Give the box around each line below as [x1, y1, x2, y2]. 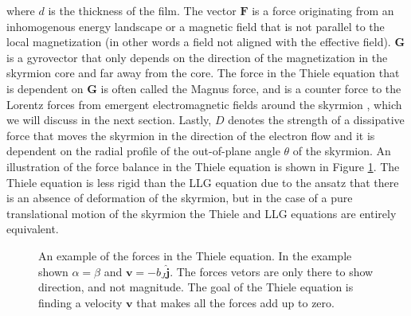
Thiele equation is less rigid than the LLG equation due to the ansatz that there [6, 174, 399, 190]
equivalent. [6, 220, 59, 237]
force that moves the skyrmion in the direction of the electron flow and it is [6, 127, 375, 143]
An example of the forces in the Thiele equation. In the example [38, 247, 352, 263]
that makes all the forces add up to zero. [136, 294, 335, 310]
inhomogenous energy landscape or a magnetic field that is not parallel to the [6, 18, 385, 34]
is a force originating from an [252, 2, 394, 18]
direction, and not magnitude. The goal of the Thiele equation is [38, 279, 354, 295]
